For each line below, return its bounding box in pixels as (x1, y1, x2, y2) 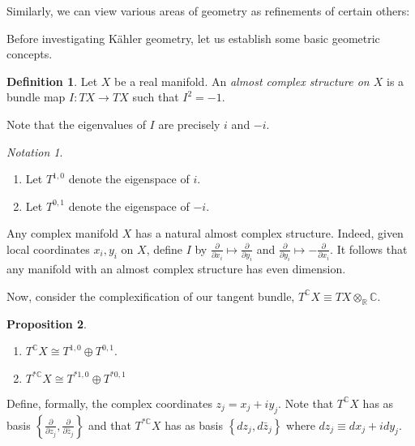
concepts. (6, 45, 53, 62)
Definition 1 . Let (6, 72, 98, 89)
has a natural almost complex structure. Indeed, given (135, 225, 404, 242)
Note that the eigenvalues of (6, 115, 146, 132)
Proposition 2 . (6, 315, 87, 332)
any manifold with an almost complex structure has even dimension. (6, 260, 346, 277)
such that (132, 88, 179, 105)
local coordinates (6, 240, 90, 257)
